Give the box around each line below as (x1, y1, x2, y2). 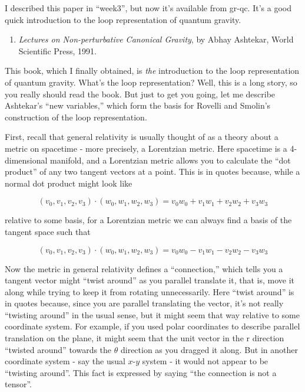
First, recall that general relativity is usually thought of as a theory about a (5, 130, 279, 143)
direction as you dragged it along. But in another (120, 343, 299, 355)
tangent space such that (5, 225, 91, 237)
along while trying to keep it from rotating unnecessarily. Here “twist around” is (5, 285, 294, 298)
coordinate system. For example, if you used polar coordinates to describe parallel (5, 320, 300, 332)
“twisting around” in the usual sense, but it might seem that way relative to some (5, 308, 300, 321)
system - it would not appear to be (142, 355, 268, 367)
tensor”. (5, 378, 32, 390)
